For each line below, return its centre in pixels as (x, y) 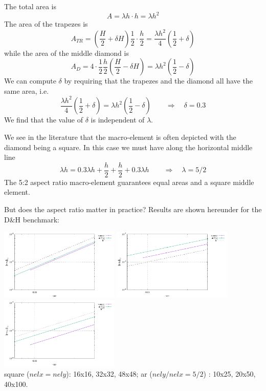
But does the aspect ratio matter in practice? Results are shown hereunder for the (133, 209)
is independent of (118, 120)
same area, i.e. (27, 90)
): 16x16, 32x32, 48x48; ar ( (109, 373)
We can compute (30, 81)
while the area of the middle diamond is (66, 53)
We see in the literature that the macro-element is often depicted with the (120, 137)
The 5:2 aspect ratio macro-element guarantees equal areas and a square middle (129, 182)
